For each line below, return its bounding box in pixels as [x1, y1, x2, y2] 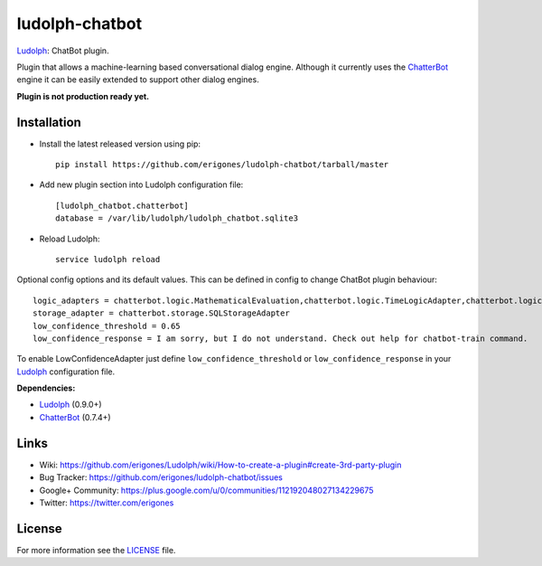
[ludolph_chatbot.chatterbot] [55, 200, 190, 211]
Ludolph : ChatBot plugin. [16, 45, 109, 56]
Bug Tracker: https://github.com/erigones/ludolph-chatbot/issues [39, 472, 284, 483]
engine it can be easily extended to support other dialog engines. [16, 74, 259, 85]
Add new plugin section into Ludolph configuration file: [39, 179, 244, 190]
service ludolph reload [55, 254, 161, 264]
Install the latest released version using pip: [39, 138, 201, 149]
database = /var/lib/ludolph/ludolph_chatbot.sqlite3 [55, 213, 298, 223]
